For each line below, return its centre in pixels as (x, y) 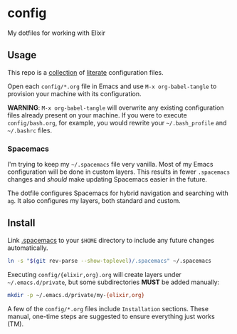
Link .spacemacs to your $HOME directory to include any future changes (111, 240)
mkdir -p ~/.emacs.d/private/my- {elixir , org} (76, 295)
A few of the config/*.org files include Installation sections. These (108, 308)
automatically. (28, 248)
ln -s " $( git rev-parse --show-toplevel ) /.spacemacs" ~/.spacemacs (110, 261)
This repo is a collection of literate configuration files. (85, 72)
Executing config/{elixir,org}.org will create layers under (94, 274)
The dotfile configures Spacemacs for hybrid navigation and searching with (118, 193)
